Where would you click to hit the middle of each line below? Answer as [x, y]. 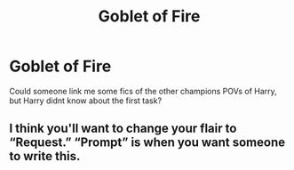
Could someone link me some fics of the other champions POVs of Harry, [143, 91]
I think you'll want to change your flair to [123, 129]
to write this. [45, 156]
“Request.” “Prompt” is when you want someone [147, 143]
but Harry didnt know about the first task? [86, 101]
